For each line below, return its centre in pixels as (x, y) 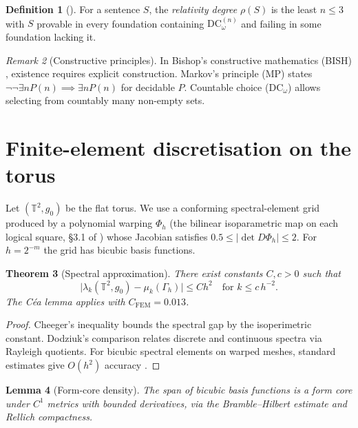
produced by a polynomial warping (79, 223)
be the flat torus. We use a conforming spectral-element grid (193, 208)
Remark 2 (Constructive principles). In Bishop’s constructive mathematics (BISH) (179, 60)
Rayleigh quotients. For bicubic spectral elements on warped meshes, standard (171, 351)
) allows (304, 86)
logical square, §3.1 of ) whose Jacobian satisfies (107, 236)
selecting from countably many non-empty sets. (105, 100)
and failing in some (281, 23)
